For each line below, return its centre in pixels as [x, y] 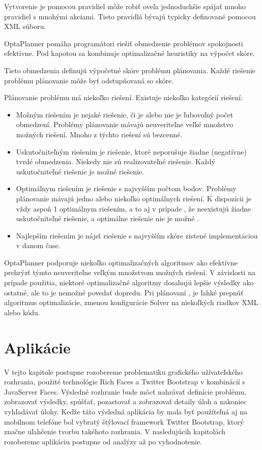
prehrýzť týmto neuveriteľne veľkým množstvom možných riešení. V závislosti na [130, 272]
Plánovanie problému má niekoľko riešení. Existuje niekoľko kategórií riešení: [124, 97]
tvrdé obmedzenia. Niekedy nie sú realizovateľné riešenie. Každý [116, 161]
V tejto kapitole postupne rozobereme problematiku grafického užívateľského [123, 371]
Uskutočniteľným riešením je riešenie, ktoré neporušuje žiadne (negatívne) [131, 151]
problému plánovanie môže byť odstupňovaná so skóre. [89, 80]
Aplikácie [37, 347]
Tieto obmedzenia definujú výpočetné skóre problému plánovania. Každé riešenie [130, 70]
